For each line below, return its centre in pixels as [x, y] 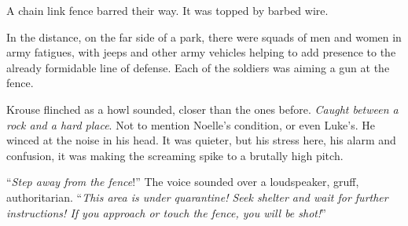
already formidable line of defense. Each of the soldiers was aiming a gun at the [198, 67]
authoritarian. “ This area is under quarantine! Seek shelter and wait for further [197, 197]
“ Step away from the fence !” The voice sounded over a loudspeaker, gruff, [183, 182]
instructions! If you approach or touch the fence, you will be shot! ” [166, 212]
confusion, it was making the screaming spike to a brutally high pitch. [175, 155]
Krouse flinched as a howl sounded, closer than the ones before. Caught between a [202, 109]
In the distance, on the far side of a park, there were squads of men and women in [204, 36]
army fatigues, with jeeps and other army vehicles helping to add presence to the [201, 52]
